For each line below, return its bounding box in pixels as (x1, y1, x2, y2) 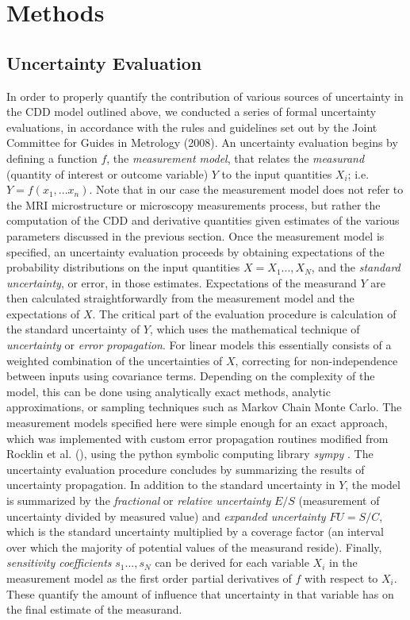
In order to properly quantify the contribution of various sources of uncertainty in (6, 87, 404, 104)
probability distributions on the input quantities (6, 259, 240, 275)
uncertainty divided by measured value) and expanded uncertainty (6, 507, 326, 524)
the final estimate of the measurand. (6, 601, 182, 618)
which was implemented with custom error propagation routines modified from (6, 429, 389, 446)
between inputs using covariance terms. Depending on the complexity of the (6, 368, 375, 384)
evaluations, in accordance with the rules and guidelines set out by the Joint (6, 118, 377, 135)
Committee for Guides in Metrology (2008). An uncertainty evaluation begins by (6, 134, 398, 151)
